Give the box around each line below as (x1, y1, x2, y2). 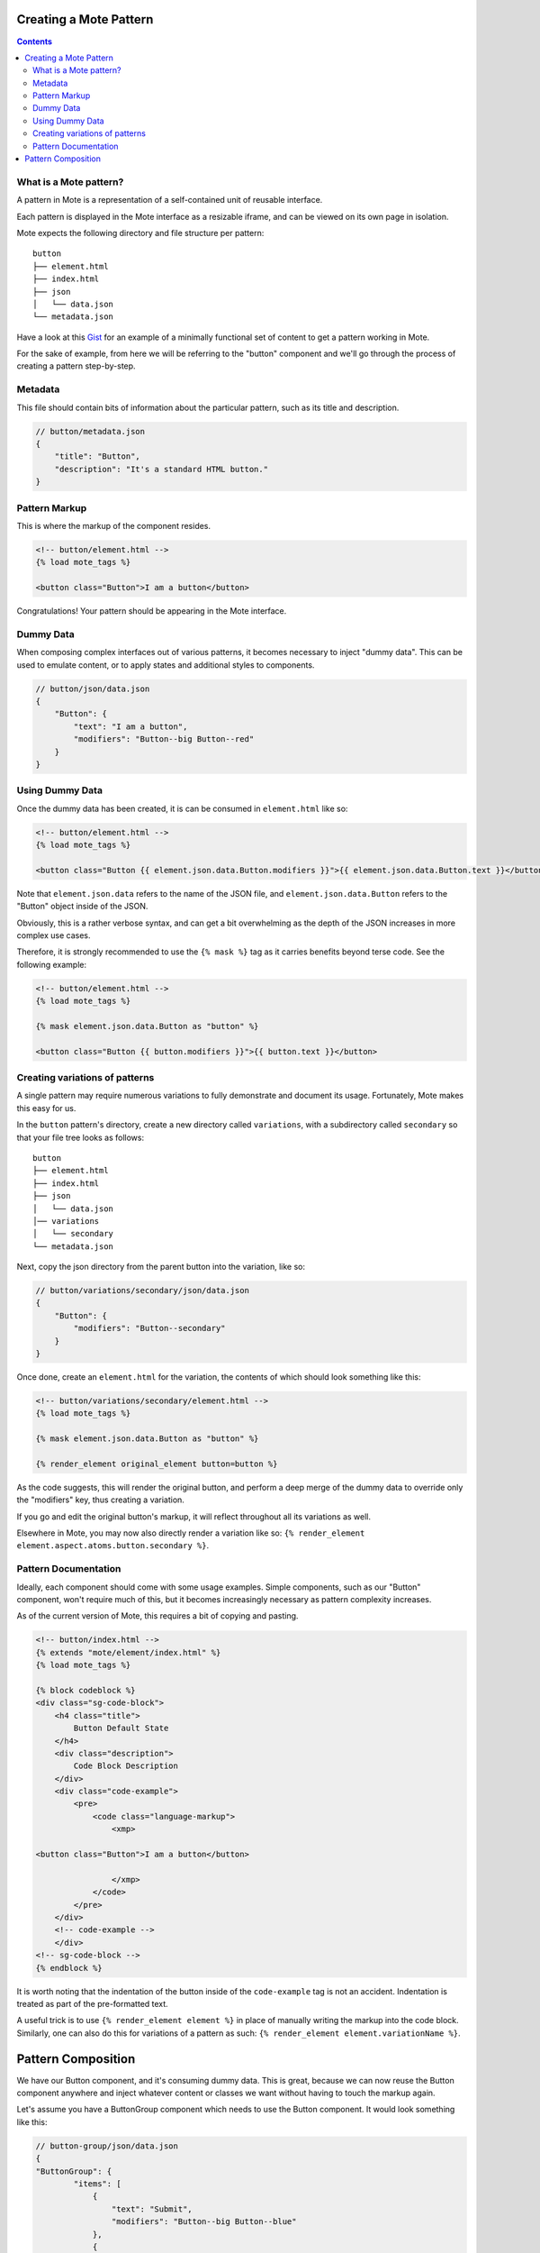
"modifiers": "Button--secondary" (73, 1323, 226, 1334)
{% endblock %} (35, 1963, 103, 1973)
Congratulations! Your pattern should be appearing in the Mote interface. (16, 606, 287, 616)
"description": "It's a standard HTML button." (54, 464, 269, 474)
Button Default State (73, 1723, 169, 1734)
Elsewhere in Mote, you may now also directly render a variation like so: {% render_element (16, 1528, 365, 1538)
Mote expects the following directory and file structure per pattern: (16, 227, 265, 238)
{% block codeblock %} (35, 1685, 136, 1695)
